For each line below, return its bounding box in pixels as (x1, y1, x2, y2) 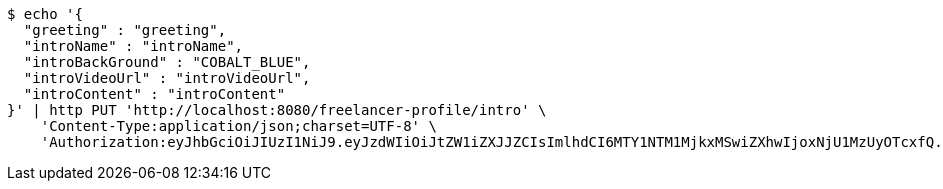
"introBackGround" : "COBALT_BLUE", (23, 54, 311, 70)
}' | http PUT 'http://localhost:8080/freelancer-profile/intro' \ (7, 102, 547, 118)
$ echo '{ (7, 6, 83, 22)
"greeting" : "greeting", (23, 22, 227, 38)
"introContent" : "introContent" (23, 86, 286, 102)
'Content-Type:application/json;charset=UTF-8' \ (40, 118, 437, 134)
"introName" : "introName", (23, 38, 244, 54)
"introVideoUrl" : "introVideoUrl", (23, 70, 311, 86)
